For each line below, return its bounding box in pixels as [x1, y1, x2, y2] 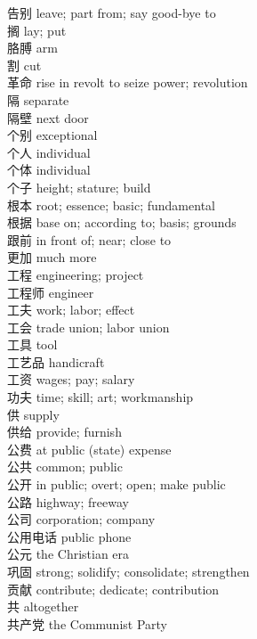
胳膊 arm [7, 38, 58, 57]
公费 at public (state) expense [7, 439, 172, 458]
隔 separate [7, 90, 69, 109]
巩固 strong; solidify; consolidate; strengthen [7, 562, 250, 580]
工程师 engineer [7, 283, 94, 301]
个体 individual [7, 160, 91, 179]
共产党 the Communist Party [7, 614, 167, 633]
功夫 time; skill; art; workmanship [7, 388, 194, 406]
